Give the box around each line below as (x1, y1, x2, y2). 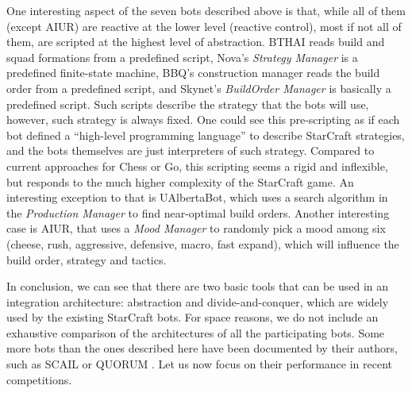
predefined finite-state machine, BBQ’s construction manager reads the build (6, 64, 380, 81)
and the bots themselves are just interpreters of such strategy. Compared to (6, 142, 375, 159)
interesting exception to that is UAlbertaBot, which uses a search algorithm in (6, 189, 388, 206)
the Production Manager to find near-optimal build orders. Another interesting (6, 204, 390, 221)
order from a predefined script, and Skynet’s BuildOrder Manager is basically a (6, 79, 391, 96)
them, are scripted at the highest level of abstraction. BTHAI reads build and (6, 33, 385, 50)
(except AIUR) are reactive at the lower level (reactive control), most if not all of (6, 17, 402, 34)
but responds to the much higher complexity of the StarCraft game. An (6, 173, 354, 190)
